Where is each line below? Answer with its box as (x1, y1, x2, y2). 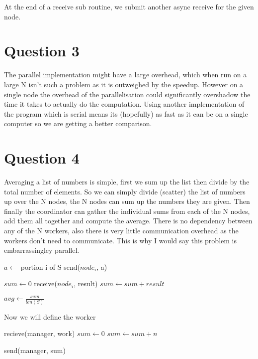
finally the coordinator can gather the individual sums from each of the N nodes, (4, 205, 250, 216)
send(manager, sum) (4, 345, 66, 355)
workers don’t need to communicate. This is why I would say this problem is (4, 235, 237, 245)
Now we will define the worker (4, 311, 96, 322)
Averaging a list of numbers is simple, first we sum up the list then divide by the (4, 177, 250, 186)
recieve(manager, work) (4, 328, 75, 339)
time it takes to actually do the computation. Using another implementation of (4, 99, 245, 109)
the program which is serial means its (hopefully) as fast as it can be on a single (4, 108, 248, 119)
